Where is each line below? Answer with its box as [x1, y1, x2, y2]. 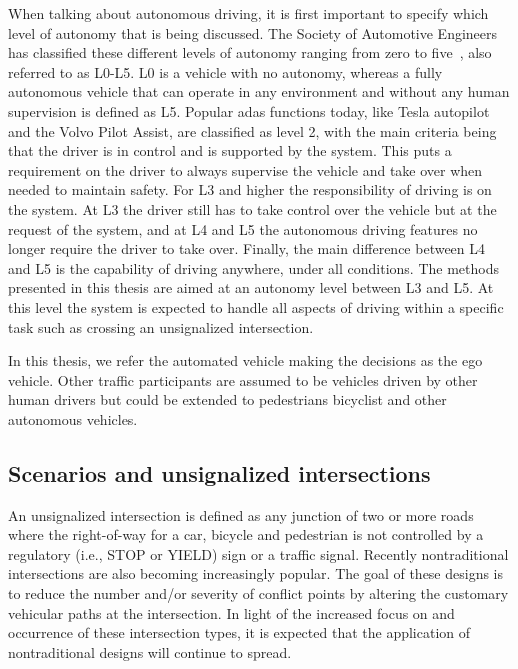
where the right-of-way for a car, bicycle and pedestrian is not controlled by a [8, 524, 484, 545]
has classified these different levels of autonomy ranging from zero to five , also [8, 42, 492, 63]
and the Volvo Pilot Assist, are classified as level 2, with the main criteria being [8, 120, 497, 141]
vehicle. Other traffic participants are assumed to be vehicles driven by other [8, 369, 478, 390]
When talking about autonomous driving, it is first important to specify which [8, 3, 489, 23]
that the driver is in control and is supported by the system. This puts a [8, 140, 452, 161]
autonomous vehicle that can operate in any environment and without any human [8, 81, 510, 102]
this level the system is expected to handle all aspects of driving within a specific [8, 296, 504, 317]
